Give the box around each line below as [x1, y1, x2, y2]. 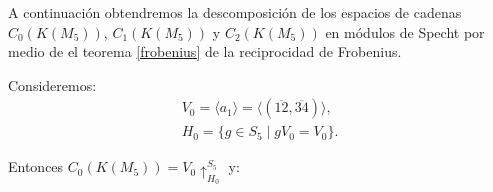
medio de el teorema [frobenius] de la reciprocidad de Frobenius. [8, 41, 402, 62]
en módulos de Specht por [325, 21, 485, 42]
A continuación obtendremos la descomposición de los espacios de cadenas [8, 2, 462, 22]
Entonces [8, 156, 64, 177]
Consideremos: [8, 74, 97, 95]
